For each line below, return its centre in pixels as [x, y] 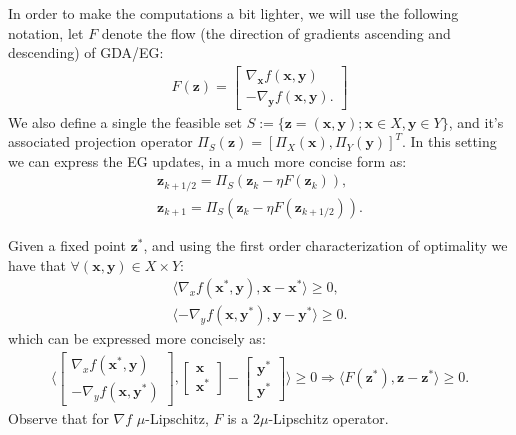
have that [37, 264]
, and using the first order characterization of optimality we [325, 244]
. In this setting [449, 141]
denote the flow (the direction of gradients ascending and [276, 32]
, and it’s [476, 121]
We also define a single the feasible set [125, 121]
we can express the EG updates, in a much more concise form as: [207, 160]
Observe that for [58, 417]
